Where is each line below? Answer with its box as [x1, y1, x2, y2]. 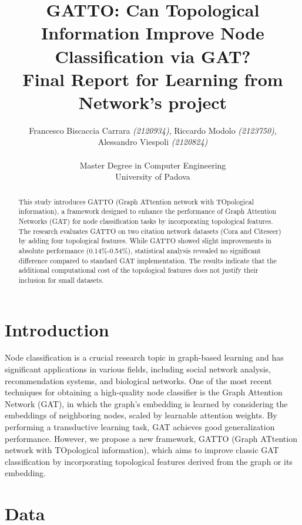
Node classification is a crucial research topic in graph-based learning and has [5, 351, 284, 364]
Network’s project [78, 90, 227, 114]
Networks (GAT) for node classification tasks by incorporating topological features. [18, 216, 273, 226]
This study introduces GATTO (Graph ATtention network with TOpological [18, 196, 254, 206]
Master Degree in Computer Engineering [79, 159, 226, 171]
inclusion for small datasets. [18, 275, 104, 285]
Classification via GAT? [55, 44, 251, 68]
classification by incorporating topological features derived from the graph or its [5, 455, 293, 467]
